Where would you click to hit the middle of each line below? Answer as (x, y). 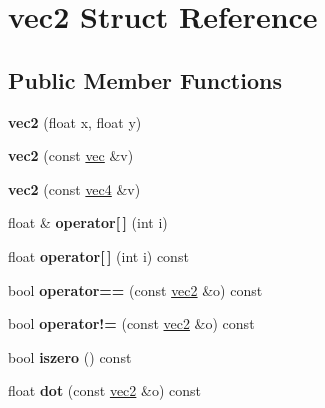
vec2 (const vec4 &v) (74, 188)
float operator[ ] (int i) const (98, 255)
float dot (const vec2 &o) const (104, 390)
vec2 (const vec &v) (71, 155)
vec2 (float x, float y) (75, 121)
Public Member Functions (145, 79)
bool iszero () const (70, 356)
